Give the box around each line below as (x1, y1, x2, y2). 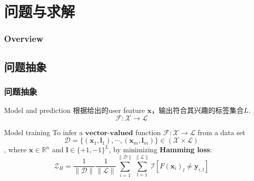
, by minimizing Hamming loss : (109, 144, 212, 155)
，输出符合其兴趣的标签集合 (151, 105, 244, 115)
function (135, 127, 161, 137)
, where (4, 144, 27, 155)
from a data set (197, 127, 245, 137)
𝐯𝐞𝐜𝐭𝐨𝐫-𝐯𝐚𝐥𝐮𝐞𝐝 (85, 129, 134, 137)
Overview (4, 32, 44, 45)
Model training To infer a (4, 127, 83, 137)
